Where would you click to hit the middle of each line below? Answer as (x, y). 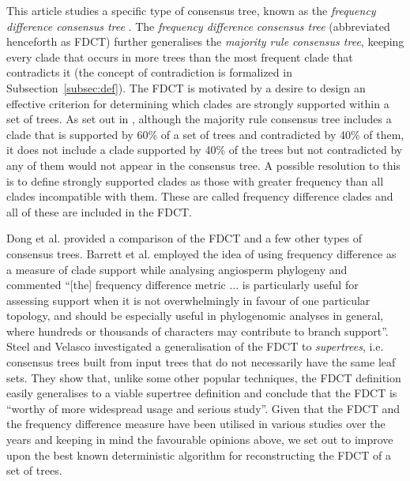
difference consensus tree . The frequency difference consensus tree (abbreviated (198, 26)
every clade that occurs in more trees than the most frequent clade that (180, 56)
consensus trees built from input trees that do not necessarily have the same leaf (201, 362)
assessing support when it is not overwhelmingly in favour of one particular (188, 300)
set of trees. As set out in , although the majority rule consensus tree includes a (199, 119)
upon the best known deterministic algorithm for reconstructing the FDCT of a (199, 455)
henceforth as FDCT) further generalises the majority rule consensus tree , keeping (205, 41)
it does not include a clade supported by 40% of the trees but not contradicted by (205, 150)
